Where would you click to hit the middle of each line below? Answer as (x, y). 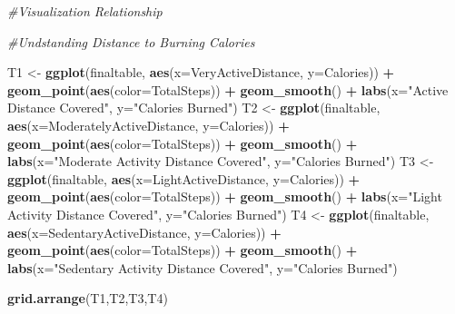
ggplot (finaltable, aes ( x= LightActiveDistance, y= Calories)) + (184, 178)
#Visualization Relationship (85, 11)
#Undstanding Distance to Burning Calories (131, 41)
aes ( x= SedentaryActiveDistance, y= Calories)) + (144, 232)
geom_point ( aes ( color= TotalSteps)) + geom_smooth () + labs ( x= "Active (228, 89)
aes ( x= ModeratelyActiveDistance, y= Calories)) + (148, 125)
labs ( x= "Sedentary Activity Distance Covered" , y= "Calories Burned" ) (203, 267)
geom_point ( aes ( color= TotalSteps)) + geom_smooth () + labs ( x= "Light (225, 196)
